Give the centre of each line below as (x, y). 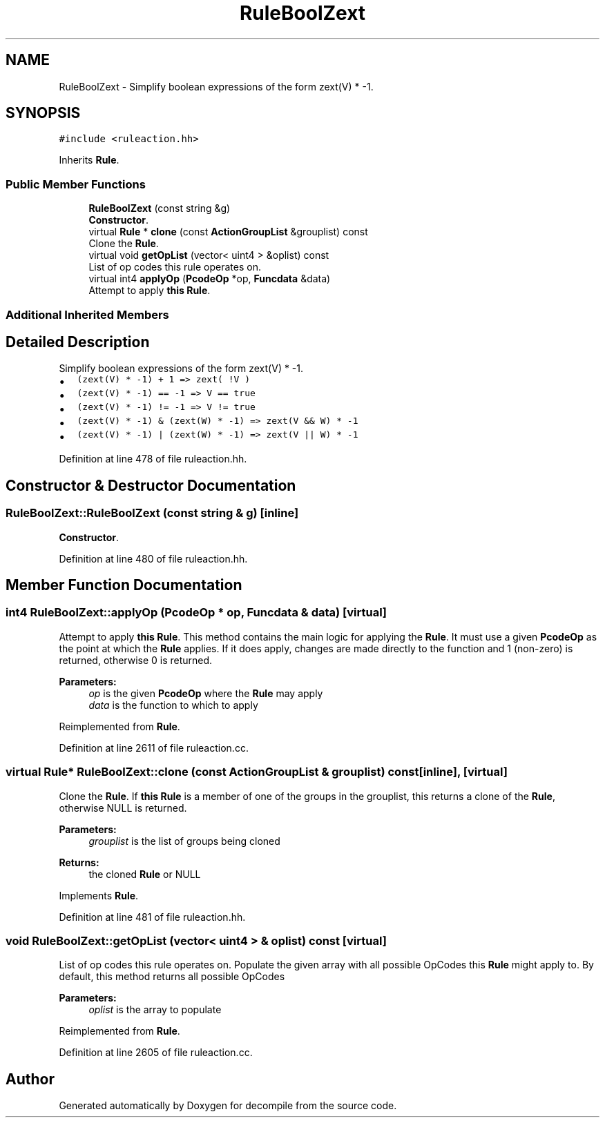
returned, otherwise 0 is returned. (136, 660)
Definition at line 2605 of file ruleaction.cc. (156, 1053)
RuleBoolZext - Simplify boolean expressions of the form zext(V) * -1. (216, 86)
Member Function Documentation (124, 585)
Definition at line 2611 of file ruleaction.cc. (154, 748)
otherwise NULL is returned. (123, 808)
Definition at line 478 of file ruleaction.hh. (153, 459)
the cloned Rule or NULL (145, 874)
